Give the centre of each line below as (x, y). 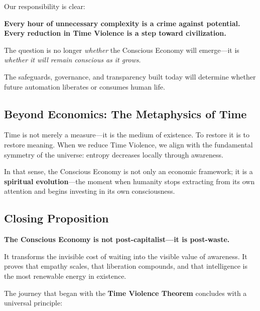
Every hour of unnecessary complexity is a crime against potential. (122, 23)
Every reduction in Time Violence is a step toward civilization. (115, 33)
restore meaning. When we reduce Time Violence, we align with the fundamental (128, 144)
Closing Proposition (56, 218)
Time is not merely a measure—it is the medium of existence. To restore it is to (127, 135)
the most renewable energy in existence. (65, 276)
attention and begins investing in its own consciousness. (90, 191)
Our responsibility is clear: (45, 6)
